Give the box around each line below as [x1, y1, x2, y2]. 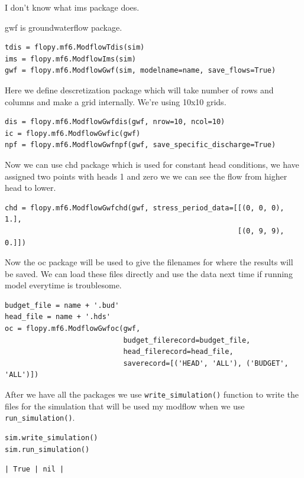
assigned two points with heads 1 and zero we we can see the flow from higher [5, 170, 287, 182]
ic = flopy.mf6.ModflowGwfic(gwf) [5, 129, 141, 138]
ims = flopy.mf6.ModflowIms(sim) [5, 54, 136, 63]
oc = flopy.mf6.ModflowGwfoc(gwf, [5, 324, 141, 333]
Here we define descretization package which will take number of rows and [5, 83, 274, 96]
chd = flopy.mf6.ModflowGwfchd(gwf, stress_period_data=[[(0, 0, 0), [5, 203, 284, 212]
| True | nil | [5, 465, 64, 474]
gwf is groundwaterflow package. [5, 21, 122, 33]
